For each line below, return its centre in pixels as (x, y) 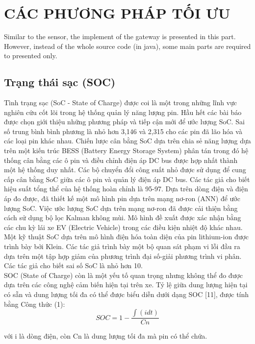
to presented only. (31, 56)
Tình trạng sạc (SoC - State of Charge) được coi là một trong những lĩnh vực (121, 103)
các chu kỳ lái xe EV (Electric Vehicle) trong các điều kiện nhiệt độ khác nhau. (123, 227)
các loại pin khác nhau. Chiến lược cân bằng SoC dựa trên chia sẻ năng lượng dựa (127, 141)
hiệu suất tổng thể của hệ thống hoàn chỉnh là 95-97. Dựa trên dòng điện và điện (126, 189)
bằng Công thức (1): (35, 304)
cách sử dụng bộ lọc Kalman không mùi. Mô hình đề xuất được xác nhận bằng (123, 218)
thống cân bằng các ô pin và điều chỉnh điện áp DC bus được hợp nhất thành (121, 160)
